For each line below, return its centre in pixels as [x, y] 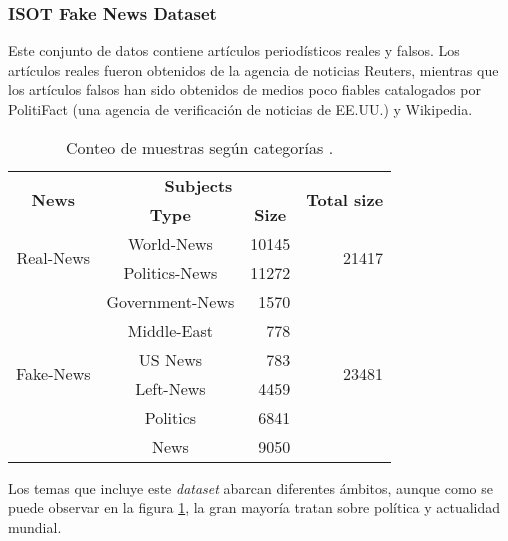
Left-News [170, 388]
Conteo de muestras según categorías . [200, 147]
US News [170, 359]
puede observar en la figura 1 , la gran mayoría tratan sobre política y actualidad [254, 507]
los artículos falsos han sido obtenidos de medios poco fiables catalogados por [244, 89]
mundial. [35, 526]
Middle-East [170, 330]
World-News [170, 243]
